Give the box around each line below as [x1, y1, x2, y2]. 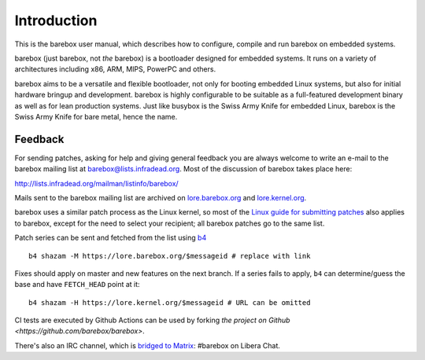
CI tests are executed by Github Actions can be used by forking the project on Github [14, 315, 290, 325]
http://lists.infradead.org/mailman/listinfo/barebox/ [14, 178, 179, 188]
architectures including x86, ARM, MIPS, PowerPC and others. [14, 64, 216, 74]
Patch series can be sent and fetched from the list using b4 [14, 233, 207, 243]
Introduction [14, 12, 98, 29]
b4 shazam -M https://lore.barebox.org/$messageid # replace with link [28, 252, 311, 260]
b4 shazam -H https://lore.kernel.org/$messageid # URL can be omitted [28, 298, 311, 307]
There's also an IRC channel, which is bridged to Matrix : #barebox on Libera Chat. [14, 340, 281, 350]
